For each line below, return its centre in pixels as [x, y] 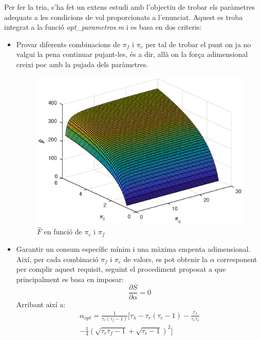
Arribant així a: [41, 304]
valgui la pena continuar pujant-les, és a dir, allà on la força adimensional [132, 54]
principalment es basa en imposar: [70, 279]
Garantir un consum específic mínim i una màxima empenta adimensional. [133, 249]
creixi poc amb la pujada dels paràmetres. [82, 64]
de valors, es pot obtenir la [165, 259]
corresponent [237, 259]
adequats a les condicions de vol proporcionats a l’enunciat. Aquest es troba [124, 17]
